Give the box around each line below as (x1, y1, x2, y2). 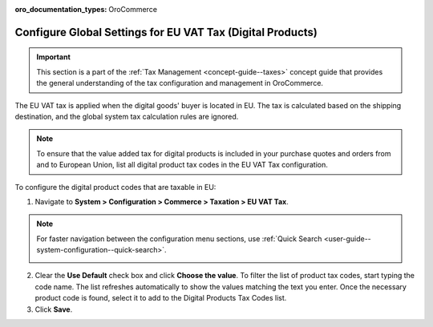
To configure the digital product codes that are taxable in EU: (14, 182, 216, 192)
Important (36, 52, 71, 62)
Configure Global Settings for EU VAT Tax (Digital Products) (14, 25, 318, 39)
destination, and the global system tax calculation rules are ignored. (14, 111, 239, 121)
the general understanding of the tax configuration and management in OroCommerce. (36, 79, 324, 88)
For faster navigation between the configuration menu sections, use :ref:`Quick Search (36, 233, 322, 244)
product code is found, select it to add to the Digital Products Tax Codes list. (34, 293, 287, 303)
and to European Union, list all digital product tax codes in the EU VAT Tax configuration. (36, 160, 328, 170)
